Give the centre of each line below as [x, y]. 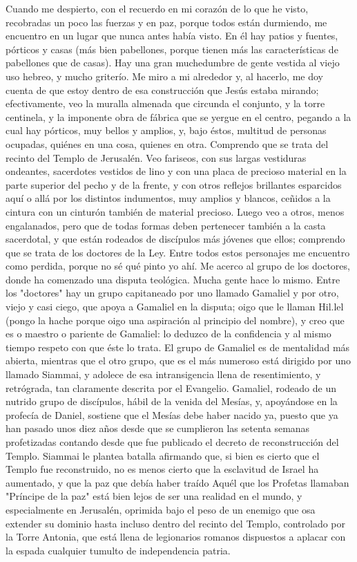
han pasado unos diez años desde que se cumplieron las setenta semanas [158, 428]
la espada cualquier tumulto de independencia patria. [118, 550]
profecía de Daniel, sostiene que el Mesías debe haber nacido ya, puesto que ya [172, 414]
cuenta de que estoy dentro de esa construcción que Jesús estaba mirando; [162, 90]
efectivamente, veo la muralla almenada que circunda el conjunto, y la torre [165, 103]
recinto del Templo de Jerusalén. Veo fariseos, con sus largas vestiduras [156, 157]
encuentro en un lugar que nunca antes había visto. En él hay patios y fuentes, [172, 36]
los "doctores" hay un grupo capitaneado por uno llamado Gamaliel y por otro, [172, 293]
